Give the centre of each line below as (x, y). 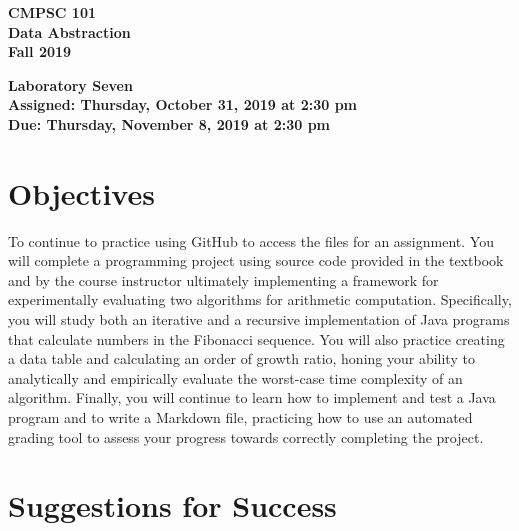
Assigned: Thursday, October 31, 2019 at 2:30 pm (183, 104)
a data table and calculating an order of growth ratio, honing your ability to (241, 358)
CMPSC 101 (52, 12)
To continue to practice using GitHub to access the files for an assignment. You (251, 240)
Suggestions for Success (172, 505)
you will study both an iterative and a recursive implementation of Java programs (259, 319)
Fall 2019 (40, 51)
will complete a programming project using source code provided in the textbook (256, 260)
